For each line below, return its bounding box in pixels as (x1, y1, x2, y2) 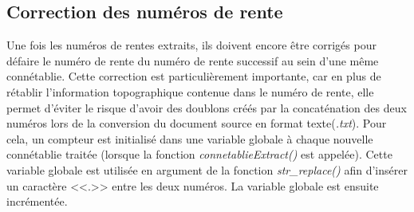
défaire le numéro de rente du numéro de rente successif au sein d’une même (6, 52, 379, 69)
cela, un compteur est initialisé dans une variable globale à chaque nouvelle (6, 130, 373, 147)
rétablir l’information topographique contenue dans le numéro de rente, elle (6, 83, 374, 100)
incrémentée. (6, 193, 68, 210)
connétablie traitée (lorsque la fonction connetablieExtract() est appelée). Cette (6, 146, 392, 163)
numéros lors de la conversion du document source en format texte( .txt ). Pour (6, 115, 387, 132)
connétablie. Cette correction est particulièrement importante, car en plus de (6, 68, 381, 84)
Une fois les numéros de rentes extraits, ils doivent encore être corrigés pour (6, 37, 377, 53)
